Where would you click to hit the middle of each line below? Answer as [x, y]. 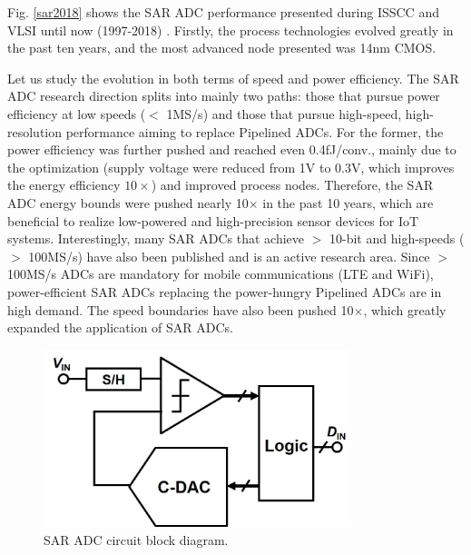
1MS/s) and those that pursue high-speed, [284, 113]
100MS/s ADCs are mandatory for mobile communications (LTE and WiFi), [221, 274]
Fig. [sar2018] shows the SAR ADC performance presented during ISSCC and [223, 12]
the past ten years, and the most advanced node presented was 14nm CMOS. [222, 48]
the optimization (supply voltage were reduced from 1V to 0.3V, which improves [231, 167]
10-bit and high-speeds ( [397, 238]
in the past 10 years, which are [348, 202]
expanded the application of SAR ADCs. [120, 327]
